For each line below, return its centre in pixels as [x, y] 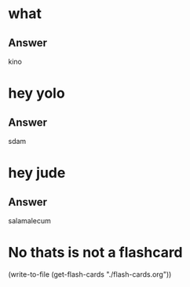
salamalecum [29, 221]
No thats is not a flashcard [95, 253]
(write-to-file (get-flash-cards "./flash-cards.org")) [90, 274]
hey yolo [37, 93]
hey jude [37, 173]
